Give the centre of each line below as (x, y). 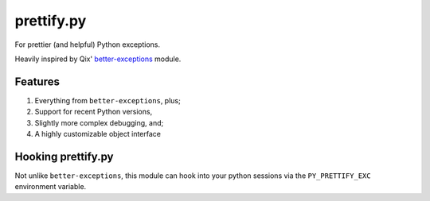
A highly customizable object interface (98, 134)
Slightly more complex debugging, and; (99, 122)
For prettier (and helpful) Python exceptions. (88, 44)
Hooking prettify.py (64, 156)
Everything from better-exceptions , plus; (107, 100)
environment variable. (51, 187)
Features (37, 81)
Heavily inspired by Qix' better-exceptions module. (98, 59)
